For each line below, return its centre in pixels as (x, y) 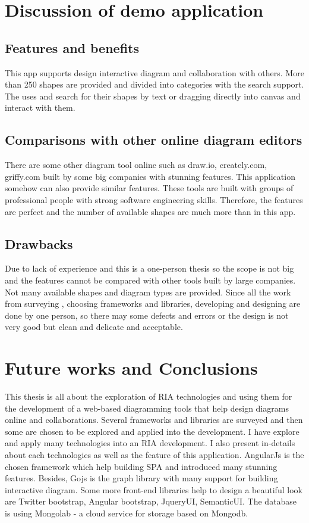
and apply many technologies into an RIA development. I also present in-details (150, 443)
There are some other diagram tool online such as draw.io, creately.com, (136, 165)
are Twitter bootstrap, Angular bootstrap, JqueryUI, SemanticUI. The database (151, 501)
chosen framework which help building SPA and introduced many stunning (141, 466)
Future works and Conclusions (131, 368)
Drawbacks (39, 243)
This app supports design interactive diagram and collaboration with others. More (154, 72)
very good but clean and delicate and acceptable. (94, 327)
